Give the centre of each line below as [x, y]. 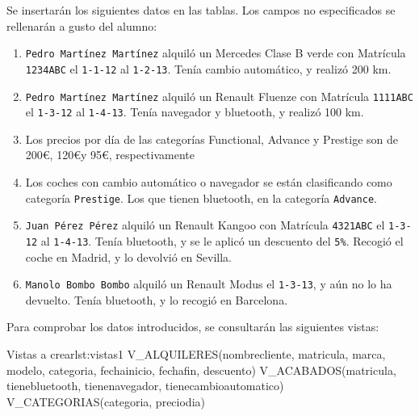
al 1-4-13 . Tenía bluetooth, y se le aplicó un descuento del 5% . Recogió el [222, 240]
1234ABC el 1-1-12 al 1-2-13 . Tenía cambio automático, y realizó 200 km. [208, 68]
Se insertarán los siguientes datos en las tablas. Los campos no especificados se [201, 10]
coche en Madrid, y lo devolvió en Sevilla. [128, 256]
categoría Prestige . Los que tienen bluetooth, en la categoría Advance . [201, 197]
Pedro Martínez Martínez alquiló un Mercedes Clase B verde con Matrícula [216, 53]
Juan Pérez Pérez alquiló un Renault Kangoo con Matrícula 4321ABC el [205, 225]
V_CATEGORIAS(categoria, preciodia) [106, 401]
